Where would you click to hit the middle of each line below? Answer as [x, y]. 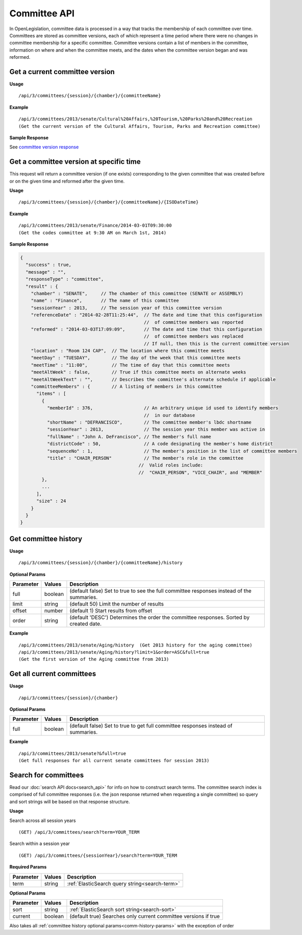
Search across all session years [43, 820]
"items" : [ [51, 394]
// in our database [169, 415]
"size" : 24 [51, 501]
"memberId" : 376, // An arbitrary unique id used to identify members [162, 408]
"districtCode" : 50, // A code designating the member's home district [160, 444]
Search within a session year [40, 843]
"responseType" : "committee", [65, 279]
